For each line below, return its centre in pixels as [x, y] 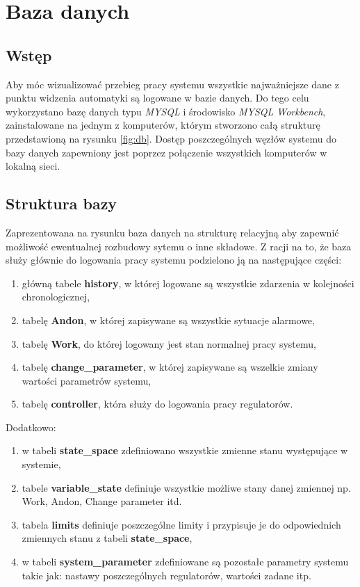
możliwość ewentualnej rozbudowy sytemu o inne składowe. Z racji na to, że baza [179, 246]
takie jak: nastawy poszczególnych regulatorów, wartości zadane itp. [166, 575]
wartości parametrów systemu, [87, 380]
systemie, [41, 464]
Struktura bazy [62, 203]
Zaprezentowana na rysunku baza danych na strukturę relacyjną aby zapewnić [172, 232]
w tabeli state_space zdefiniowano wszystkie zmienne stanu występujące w [185, 450]
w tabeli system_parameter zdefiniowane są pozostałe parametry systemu [185, 562]
